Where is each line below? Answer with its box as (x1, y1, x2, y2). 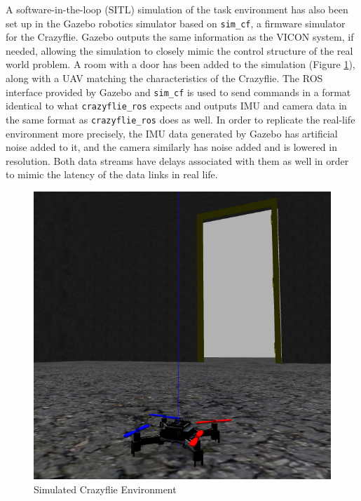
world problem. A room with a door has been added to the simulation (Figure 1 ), (6, 57, 355, 72)
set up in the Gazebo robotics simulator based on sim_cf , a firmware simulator (6, 15, 346, 30)
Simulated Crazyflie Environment (34, 481, 177, 496)
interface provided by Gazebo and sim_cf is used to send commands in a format (6, 84, 351, 99)
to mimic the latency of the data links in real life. (6, 167, 218, 182)
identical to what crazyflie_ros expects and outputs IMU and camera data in (6, 98, 347, 113)
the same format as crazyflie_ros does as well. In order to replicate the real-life (6, 112, 355, 126)
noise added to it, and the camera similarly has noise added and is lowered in (6, 140, 337, 154)
